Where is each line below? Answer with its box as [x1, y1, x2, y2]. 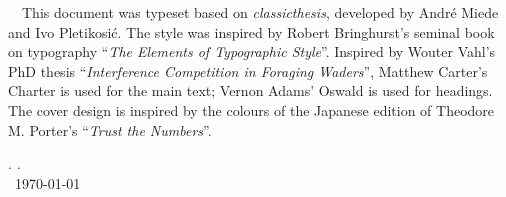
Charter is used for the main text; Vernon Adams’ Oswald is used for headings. [8, 80, 493, 101]
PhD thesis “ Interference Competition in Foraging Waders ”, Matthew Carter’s [8, 60, 488, 81]
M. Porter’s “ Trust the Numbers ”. [8, 119, 212, 140]
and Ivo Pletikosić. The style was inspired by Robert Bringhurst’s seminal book [8, 21, 495, 42]
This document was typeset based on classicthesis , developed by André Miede [21, 2, 499, 22]
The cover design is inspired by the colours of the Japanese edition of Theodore [8, 99, 495, 120]
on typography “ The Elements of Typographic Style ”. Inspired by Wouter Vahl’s [8, 41, 496, 62]
